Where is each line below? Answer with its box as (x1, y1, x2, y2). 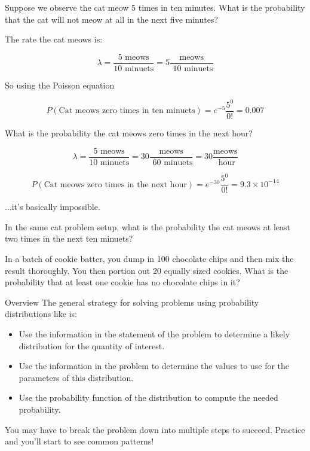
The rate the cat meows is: (5, 33, 103, 45)
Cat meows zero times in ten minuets (59, 106, 195, 115)
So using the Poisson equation (5, 78, 115, 91)
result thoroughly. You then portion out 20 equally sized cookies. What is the (5, 264, 288, 276)
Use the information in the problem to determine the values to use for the (19, 359, 290, 372)
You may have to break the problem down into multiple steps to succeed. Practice (5, 423, 305, 435)
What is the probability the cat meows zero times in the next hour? (5, 127, 253, 139)
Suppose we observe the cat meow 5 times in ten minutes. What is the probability (5, 1, 305, 13)
